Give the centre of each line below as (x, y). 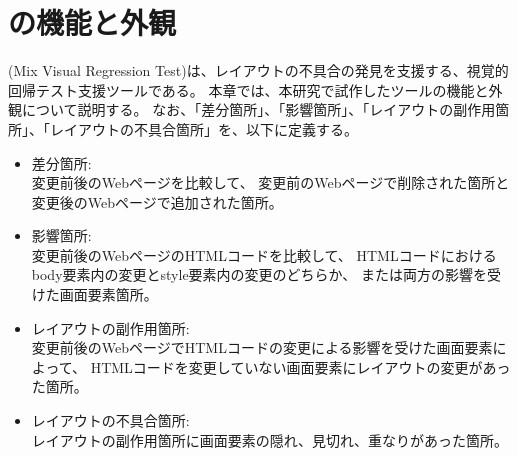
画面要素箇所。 (108, 294)
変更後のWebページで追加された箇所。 (157, 201)
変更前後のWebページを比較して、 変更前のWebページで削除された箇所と (270, 182)
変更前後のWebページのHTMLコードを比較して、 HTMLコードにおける (264, 254)
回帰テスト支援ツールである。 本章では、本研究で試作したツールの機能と (248, 89)
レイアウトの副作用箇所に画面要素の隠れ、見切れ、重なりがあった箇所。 (270, 439)
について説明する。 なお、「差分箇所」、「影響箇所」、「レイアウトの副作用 (258, 109)
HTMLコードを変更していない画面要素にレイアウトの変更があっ (300, 366)
